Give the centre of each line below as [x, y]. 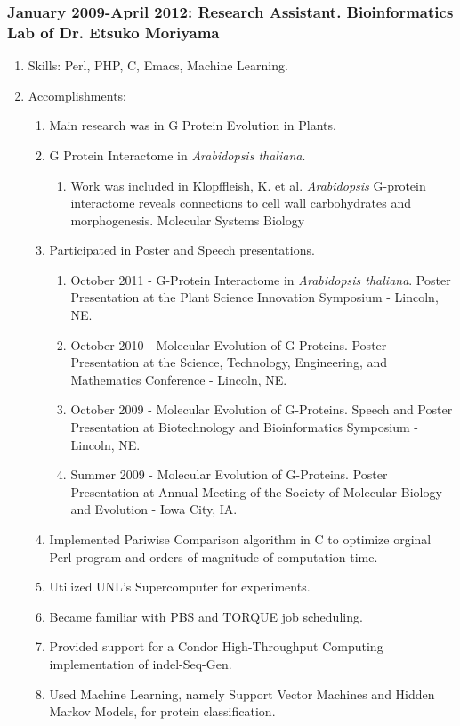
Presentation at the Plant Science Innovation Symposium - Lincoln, [254, 297]
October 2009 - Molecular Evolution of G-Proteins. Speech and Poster [262, 409]
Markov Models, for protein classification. [162, 711]
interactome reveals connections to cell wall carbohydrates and [241, 203]
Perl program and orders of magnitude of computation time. [214, 556]
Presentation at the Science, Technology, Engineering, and [229, 362]
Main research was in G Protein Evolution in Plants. [193, 125]
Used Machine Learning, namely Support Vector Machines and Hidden [242, 693]
